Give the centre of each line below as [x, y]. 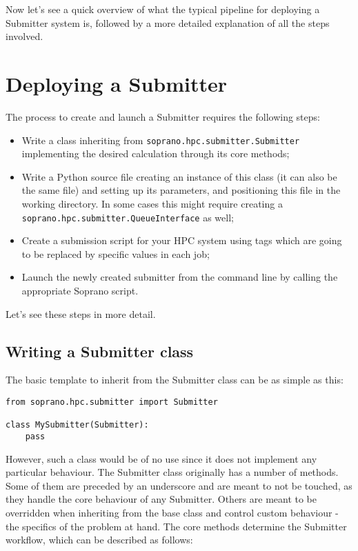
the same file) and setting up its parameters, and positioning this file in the [181, 190]
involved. [24, 36]
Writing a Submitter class [100, 351]
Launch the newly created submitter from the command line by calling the [180, 277]
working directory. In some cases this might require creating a [152, 203]
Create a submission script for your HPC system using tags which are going [182, 240]
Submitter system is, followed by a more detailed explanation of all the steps [168, 22]
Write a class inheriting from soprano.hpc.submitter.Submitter [161, 140]
